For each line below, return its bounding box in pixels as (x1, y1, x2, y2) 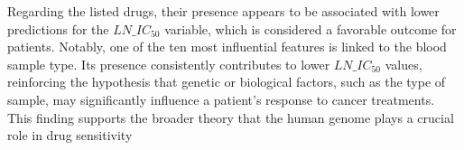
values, (385, 54, 422, 73)
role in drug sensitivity (7, 126, 133, 145)
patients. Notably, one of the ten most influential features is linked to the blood (7, 37, 447, 56)
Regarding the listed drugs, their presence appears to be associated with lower (7, 2, 440, 20)
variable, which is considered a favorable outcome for (164, 19, 457, 38)
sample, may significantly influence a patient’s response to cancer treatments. (7, 89, 435, 108)
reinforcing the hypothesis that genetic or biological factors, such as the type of (7, 72, 446, 91)
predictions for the (7, 19, 109, 38)
